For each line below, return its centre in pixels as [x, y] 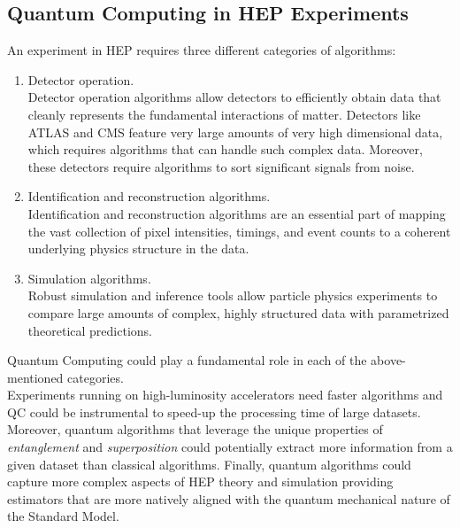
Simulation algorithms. [89, 278]
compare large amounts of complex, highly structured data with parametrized [238, 312]
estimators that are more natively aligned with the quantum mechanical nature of [229, 498]
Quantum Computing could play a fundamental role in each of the [187, 360]
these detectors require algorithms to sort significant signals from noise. [221, 166]
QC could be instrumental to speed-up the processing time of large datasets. [214, 412]
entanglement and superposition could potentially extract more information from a [230, 447]
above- [388, 360]
